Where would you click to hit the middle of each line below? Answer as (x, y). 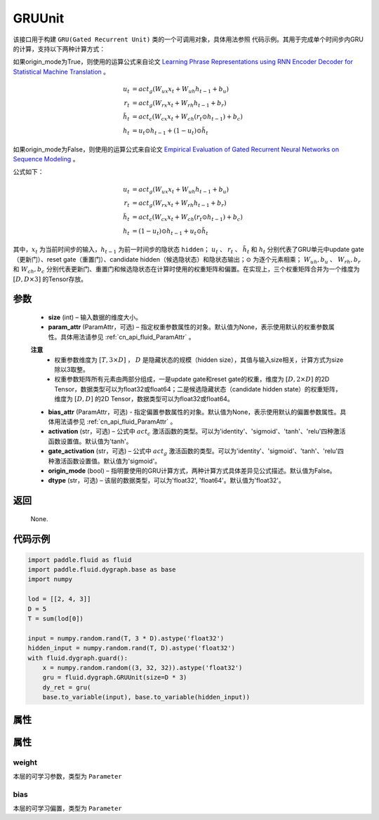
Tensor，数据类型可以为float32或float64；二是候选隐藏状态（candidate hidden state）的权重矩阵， (198, 389)
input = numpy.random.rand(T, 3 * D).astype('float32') (126, 638)
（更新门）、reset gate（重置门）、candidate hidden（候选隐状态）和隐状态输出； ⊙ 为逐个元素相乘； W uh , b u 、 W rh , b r (187, 260)
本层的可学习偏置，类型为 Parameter (67, 808)
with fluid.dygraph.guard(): (78, 658)
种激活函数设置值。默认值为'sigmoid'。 (105, 461)
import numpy (50, 579)
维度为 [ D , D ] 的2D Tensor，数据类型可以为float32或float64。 (144, 399)
